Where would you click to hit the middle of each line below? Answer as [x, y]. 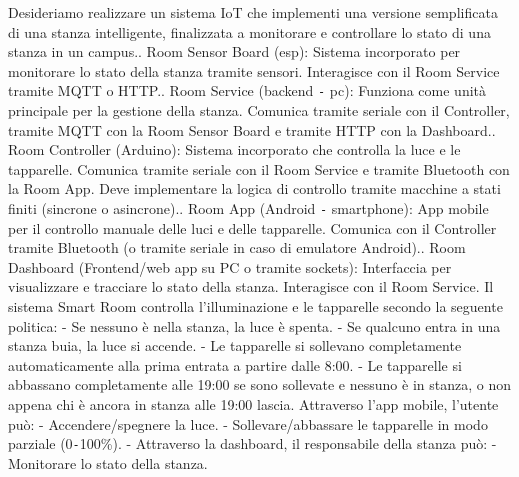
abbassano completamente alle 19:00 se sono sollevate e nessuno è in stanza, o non [259, 384]
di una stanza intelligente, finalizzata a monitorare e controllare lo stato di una [249, 31]
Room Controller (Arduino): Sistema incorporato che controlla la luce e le [234, 149]
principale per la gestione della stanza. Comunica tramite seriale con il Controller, [259, 110]
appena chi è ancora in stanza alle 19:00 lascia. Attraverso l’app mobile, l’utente [253, 404]
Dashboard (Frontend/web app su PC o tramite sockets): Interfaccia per [230, 266]
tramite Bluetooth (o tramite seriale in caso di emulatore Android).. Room [237, 247]
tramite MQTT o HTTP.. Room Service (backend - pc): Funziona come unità [247, 90]
